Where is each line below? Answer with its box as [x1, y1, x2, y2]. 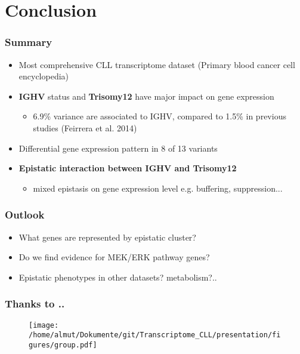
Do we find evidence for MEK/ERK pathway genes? [18, 251, 210, 263]
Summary [5, 35, 52, 50]
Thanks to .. [5, 296, 65, 311]
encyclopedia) [18, 70, 69, 82]
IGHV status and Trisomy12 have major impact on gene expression [18, 90, 274, 102]
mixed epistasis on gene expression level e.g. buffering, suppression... [33, 181, 283, 194]
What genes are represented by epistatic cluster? [18, 230, 196, 243]
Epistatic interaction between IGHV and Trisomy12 [18, 162, 237, 174]
